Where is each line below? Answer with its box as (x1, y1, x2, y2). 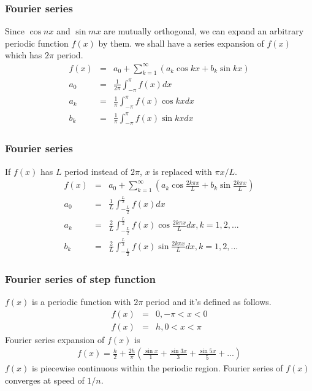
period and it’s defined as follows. (145, 295, 272, 308)
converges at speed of (5, 373, 85, 386)
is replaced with (153, 165, 212, 177)
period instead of (64, 165, 128, 177)
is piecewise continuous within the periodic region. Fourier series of (32, 362, 283, 374)
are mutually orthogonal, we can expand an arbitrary (104, 25, 304, 37)
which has (5, 48, 42, 61)
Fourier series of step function (5, 271, 156, 286)
